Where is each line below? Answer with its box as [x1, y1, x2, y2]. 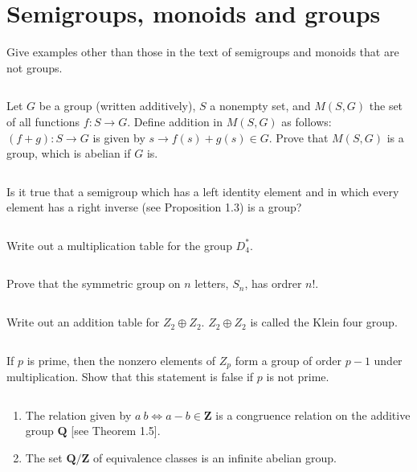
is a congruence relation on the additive [215, 406, 411, 423]
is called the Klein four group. [250, 314, 398, 330]
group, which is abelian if [6, 145, 131, 162]
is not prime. [266, 368, 329, 385]
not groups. [6, 59, 63, 76]
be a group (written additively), [39, 97, 196, 114]
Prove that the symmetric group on [6, 275, 181, 292]
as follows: [281, 113, 332, 129]
